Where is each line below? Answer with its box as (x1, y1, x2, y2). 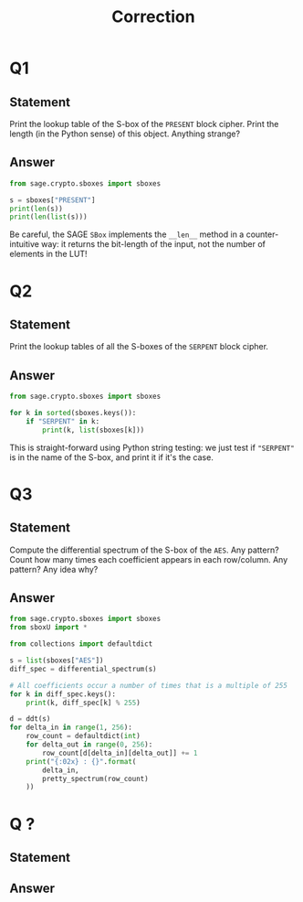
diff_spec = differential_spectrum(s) (9, 664, 157, 673)
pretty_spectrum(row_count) (42, 774, 149, 783)
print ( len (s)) (9, 204, 64, 213)
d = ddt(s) (9, 714, 51, 724)
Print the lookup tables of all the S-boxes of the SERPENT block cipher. (9, 341, 269, 352)
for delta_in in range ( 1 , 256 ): (9, 723, 132, 733)
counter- (246, 229, 279, 240)
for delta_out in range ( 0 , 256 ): (26, 740, 153, 749)
